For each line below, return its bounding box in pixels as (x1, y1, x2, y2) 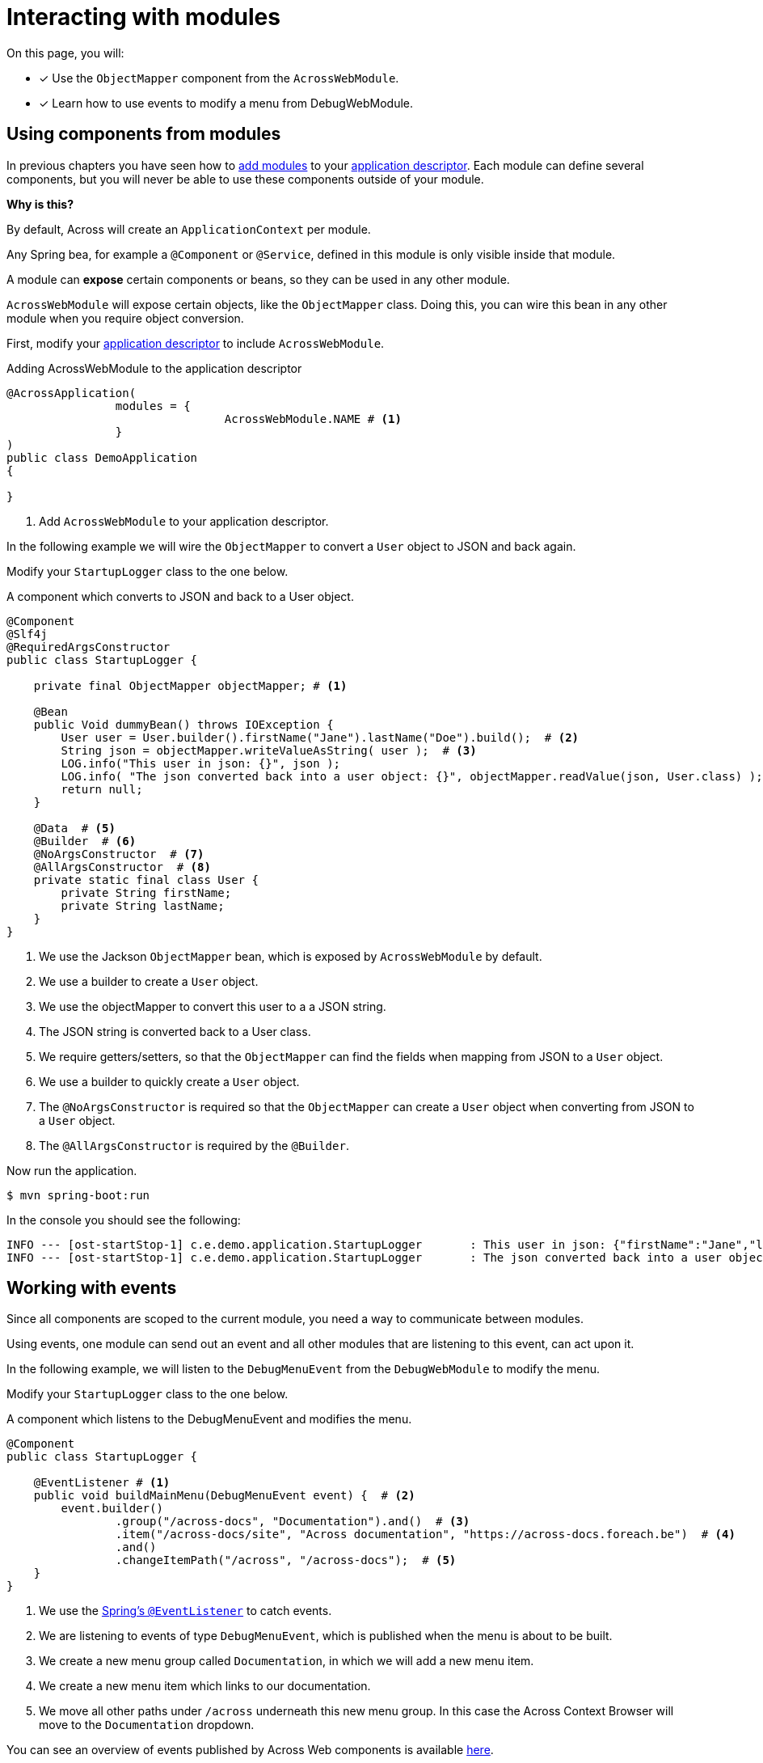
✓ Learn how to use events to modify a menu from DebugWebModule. (39, 95, 414, 110)
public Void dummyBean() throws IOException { (33, 717, 334, 731)
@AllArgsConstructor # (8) (33, 860, 211, 873)
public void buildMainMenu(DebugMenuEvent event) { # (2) (33, 1489, 415, 1503)
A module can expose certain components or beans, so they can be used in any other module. (6, 272, 510, 286)
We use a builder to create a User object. (39, 974, 259, 988)
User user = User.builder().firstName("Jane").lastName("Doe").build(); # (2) (61, 730, 580, 744)
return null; (61, 782, 143, 796)
